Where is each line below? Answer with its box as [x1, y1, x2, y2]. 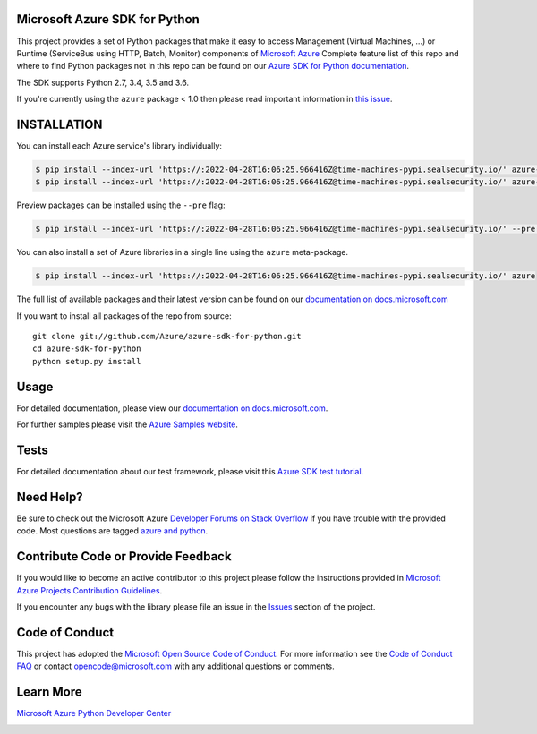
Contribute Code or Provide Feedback [16, 549, 232, 564]
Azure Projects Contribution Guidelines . [16, 585, 163, 595]
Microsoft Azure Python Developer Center [16, 708, 172, 719]
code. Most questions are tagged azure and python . [16, 525, 209, 536]
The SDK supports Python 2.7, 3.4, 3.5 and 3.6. [16, 77, 190, 88]
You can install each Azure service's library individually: [16, 140, 223, 151]
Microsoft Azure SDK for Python [16, 12, 200, 27]
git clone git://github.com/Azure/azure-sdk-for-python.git [32, 331, 302, 342]
